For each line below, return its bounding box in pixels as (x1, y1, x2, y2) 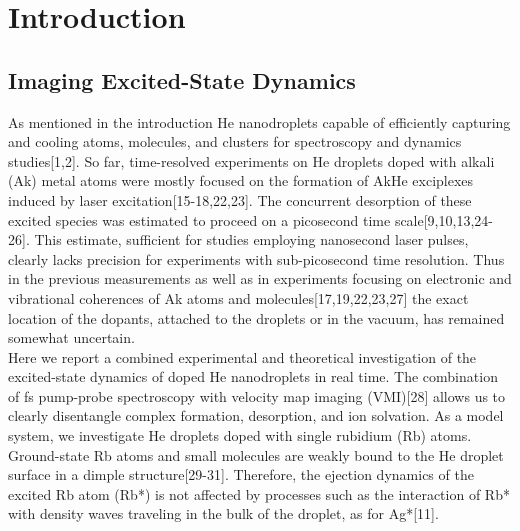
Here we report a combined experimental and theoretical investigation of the (8, 346, 477, 367)
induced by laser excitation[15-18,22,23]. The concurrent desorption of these (8, 189, 472, 210)
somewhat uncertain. (8, 327, 135, 348)
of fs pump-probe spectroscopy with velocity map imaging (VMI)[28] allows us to (8, 385, 506, 406)
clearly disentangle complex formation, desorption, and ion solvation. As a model (8, 405, 504, 426)
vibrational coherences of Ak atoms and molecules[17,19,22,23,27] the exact (8, 287, 469, 308)
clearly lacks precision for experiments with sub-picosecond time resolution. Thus (8, 248, 505, 269)
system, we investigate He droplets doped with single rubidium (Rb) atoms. (8, 425, 472, 446)
